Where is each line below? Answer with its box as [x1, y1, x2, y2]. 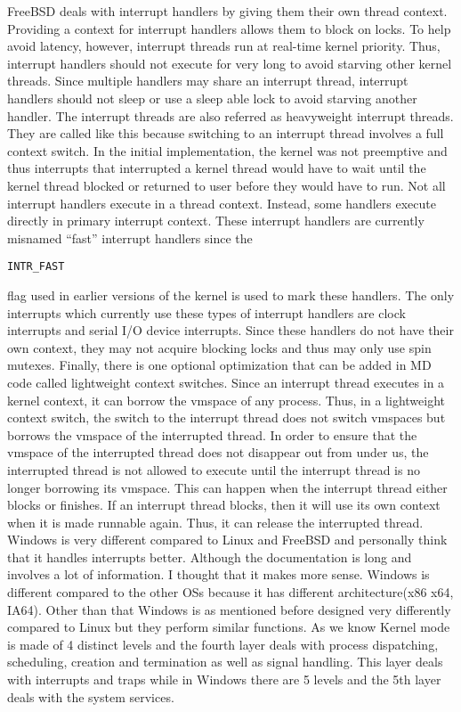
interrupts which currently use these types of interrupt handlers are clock [7, 303, 406, 322]
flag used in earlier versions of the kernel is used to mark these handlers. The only [7, 285, 455, 304]
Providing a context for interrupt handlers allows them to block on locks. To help [7, 19, 451, 37]
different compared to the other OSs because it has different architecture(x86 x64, [7, 583, 454, 602]
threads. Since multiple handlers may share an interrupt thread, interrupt [7, 71, 408, 90]
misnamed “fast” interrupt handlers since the [7, 228, 253, 247]
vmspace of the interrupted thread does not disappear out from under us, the [7, 443, 429, 462]
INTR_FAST [7, 260, 65, 274]
